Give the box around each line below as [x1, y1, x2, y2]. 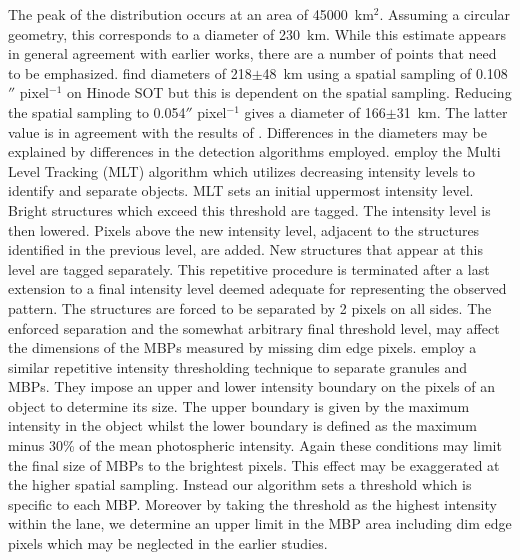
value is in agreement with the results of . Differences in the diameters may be [8, 121, 488, 142]
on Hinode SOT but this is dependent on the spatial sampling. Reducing [66, 82, 512, 103]
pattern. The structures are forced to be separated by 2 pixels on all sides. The [8, 297, 492, 318]
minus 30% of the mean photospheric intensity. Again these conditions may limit [8, 435, 502, 456]
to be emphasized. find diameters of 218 [8, 62, 252, 83]
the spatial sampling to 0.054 [8, 101, 186, 122]
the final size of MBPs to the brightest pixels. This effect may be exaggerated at [8, 454, 500, 475]
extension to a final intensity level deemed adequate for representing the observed [8, 278, 507, 299]
